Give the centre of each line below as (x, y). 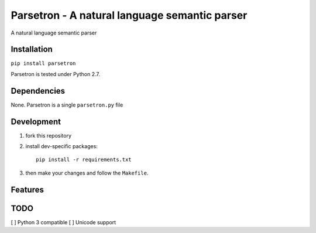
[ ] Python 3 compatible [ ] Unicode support (63, 222)
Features (27, 189)
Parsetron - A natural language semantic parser (129, 15)
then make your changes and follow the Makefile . (87, 173)
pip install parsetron (43, 64)
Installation (32, 49)
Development (36, 121)
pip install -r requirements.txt (84, 160)
